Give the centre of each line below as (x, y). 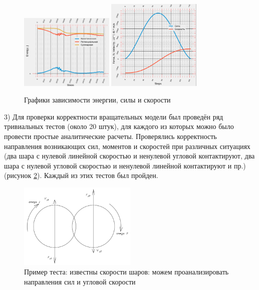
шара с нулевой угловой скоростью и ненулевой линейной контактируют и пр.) (125, 165)
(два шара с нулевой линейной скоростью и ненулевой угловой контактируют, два (129, 156)
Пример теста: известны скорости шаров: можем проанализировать (126, 272)
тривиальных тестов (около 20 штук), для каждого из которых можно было (119, 126)
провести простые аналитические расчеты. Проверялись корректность (110, 136)
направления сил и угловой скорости (80, 282)
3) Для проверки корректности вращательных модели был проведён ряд (114, 116)
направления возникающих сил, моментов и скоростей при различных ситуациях (127, 146)
